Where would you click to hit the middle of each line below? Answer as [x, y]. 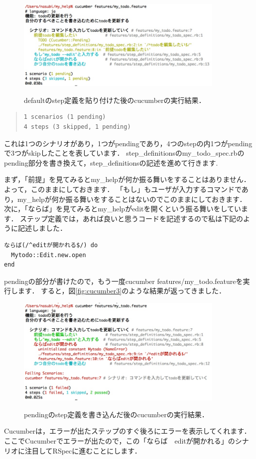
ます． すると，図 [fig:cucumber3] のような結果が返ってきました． [122, 291]
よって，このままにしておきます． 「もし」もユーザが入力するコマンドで [123, 189]
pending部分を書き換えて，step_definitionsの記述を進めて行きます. [111, 162]
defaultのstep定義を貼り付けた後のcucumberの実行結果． [115, 100]
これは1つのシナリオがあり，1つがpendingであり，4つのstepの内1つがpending [128, 143]
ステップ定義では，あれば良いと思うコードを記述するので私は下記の [132, 218]
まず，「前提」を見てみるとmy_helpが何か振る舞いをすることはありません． [127, 179]
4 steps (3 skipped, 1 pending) [77, 127]
